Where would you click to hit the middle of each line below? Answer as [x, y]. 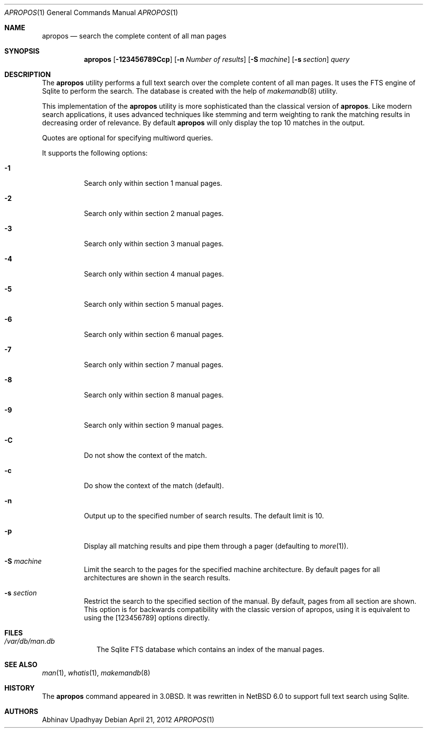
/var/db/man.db [30, 641]
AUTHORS [21, 711]
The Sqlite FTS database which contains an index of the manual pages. [211, 649]
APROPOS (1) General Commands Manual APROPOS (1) [91, 12]
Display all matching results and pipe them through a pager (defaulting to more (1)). [216, 546]
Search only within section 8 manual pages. [154, 395]
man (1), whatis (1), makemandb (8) [96, 673]
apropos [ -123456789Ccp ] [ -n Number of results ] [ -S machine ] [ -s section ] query [217, 59]
